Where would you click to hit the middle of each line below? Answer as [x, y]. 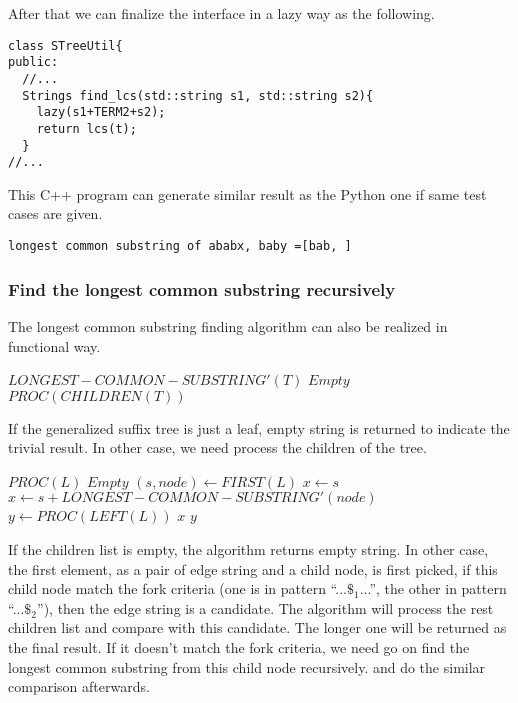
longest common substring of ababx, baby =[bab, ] [180, 246]
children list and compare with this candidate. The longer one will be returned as [257, 627]
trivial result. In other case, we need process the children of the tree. [217, 447]
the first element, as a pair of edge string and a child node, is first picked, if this [253, 568]
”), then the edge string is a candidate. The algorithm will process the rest [265, 607]
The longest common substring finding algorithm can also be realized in [228, 325]
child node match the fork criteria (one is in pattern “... [177, 588]
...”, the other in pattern [433, 588]
